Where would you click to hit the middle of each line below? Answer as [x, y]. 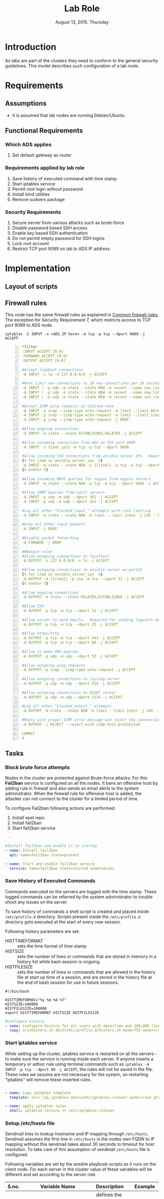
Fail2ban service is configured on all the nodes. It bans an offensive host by [82, 783]
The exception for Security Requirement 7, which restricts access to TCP [78, 320]
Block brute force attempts [37, 767]
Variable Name [58, 1187]
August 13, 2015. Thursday [82, 22]
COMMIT [28, 734]
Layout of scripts [31, 286]
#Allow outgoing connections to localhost [66, 556]
